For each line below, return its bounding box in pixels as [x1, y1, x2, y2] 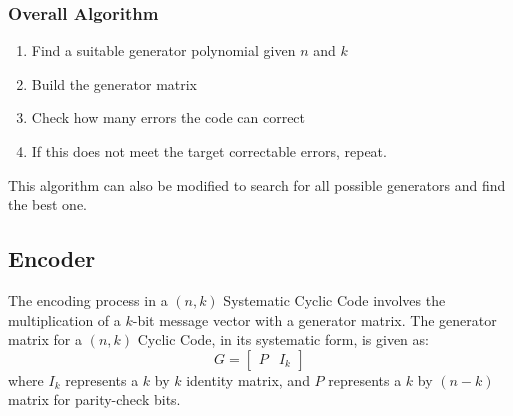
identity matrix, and [186, 369, 310, 390]
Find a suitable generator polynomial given [31, 40, 296, 61]
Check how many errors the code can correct [31, 107, 306, 128]
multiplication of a [8, 309, 121, 330]
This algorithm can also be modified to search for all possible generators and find [8, 174, 506, 195]
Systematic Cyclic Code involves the [223, 289, 446, 310]
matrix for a [8, 329, 82, 350]
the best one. [8, 194, 88, 215]
